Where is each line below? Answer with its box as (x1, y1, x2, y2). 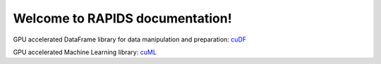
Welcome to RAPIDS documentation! (13, 11, 232, 26)
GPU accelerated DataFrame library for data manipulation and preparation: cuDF (13, 35, 247, 44)
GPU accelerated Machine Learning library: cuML (13, 48, 157, 56)
